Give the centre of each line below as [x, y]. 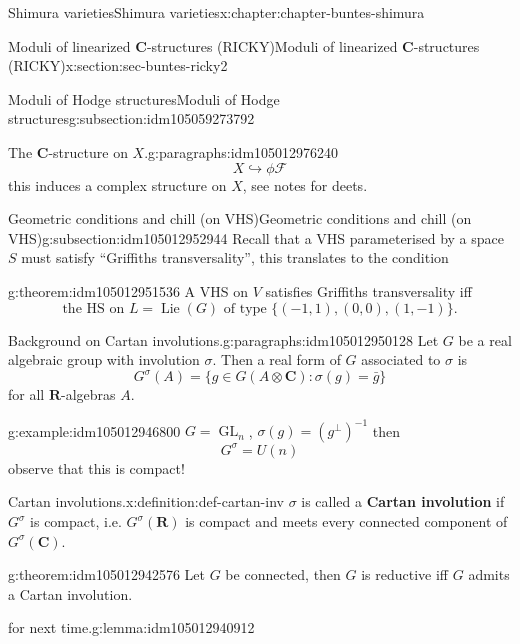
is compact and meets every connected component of [346, 521]
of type [245, 308]
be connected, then [283, 574]
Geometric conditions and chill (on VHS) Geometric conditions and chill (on [240, 218]
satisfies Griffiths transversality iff [368, 290]
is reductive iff [405, 574]
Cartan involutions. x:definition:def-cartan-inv [146, 501]
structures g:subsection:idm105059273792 [131, 118]
